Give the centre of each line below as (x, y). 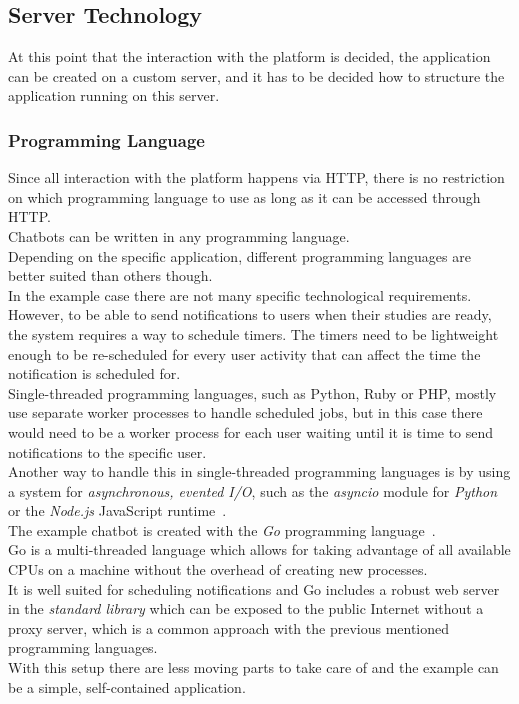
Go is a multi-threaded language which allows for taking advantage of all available (259, 549)
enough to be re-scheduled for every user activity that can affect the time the (244, 353)
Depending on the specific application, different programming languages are (239, 255)
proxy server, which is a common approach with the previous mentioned (229, 627)
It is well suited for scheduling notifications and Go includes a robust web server (254, 588)
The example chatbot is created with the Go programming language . (222, 529)
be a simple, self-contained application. (127, 686)
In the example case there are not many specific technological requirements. (240, 294)
